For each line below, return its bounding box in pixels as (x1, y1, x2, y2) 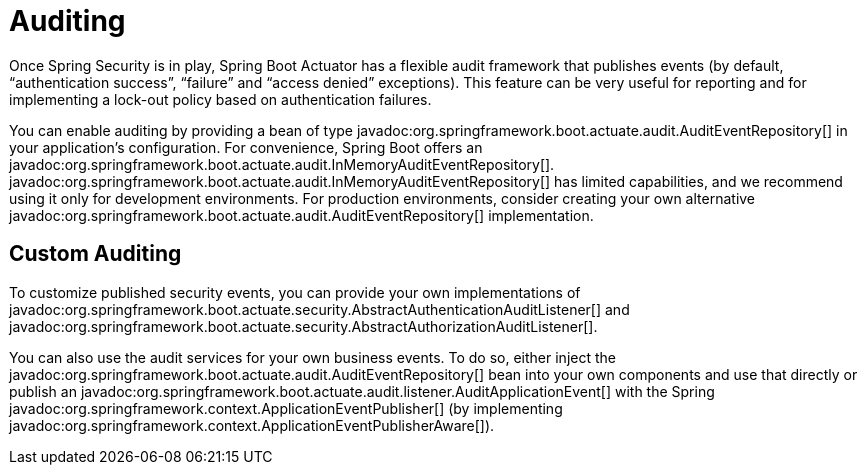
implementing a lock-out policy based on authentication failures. (9, 90, 432, 108)
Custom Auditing (9, 241, 182, 267)
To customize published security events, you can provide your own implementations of (9, 283, 581, 301)
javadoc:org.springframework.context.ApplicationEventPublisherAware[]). (9, 416, 495, 434)
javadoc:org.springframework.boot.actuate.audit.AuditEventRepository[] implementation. (9, 206, 594, 224)
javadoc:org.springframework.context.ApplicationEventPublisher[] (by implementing (9, 399, 563, 417)
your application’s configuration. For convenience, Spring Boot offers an (9, 138, 483, 156)
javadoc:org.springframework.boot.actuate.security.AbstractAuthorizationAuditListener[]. (9, 317, 598, 335)
